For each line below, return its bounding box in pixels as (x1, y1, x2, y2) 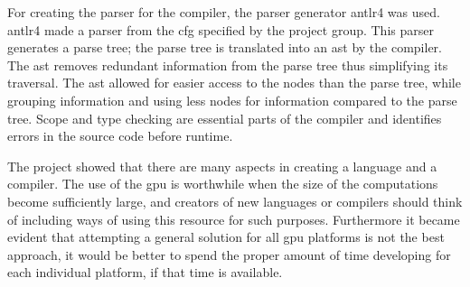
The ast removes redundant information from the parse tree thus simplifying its (7, 55, 448, 74)
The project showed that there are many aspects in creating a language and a (7, 156, 437, 175)
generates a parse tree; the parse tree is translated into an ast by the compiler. (7, 38, 442, 57)
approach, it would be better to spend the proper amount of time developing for (7, 245, 451, 264)
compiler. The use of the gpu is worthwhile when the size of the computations (7, 174, 438, 193)
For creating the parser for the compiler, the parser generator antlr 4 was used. (7, 3, 440, 21)
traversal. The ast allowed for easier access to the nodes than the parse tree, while (7, 73, 461, 92)
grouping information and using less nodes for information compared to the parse (7, 90, 457, 109)
